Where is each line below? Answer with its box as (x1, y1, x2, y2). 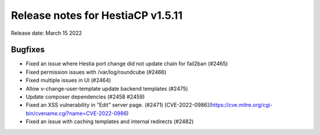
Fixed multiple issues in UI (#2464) (25, 77, 111, 84)
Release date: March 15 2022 (11, 29, 82, 37)
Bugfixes (11, 45, 45, 55)
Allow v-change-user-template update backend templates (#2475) (25, 85, 188, 92)
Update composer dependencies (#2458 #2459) (25, 93, 145, 100)
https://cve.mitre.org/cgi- (210, 101, 273, 108)
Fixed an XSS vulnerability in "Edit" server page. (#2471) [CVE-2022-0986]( (25, 101, 212, 108)
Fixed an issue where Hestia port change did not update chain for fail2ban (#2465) (25, 60, 228, 67)
